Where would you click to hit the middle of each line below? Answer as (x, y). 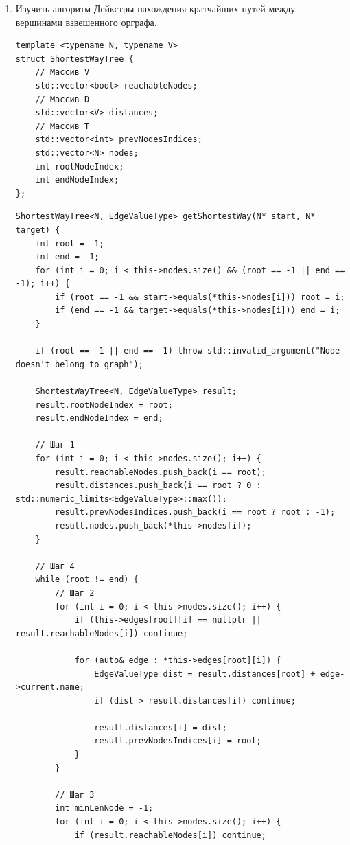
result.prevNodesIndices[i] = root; (178, 741)
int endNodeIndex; (77, 180)
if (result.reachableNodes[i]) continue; (170, 835)
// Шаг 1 (55, 445)
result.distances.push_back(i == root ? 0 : (158, 486)
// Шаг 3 (75, 795)
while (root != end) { (87, 580)
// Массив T (62, 126)
